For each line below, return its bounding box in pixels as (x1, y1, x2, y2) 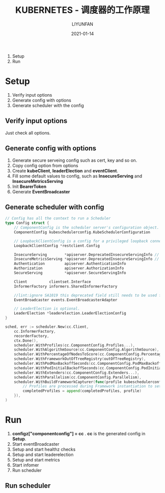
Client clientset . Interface (14, 279, 91, 284)
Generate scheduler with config (5, 203, 105, 211)
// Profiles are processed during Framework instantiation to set (23, 384, 162, 389)
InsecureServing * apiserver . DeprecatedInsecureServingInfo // (14, 252, 160, 257)
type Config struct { (5, 220, 50, 226)
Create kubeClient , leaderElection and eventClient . (12, 168, 118, 174)
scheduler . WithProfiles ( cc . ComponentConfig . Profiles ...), (14, 343, 135, 348)
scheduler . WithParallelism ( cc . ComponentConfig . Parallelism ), (14, 375, 141, 380)
